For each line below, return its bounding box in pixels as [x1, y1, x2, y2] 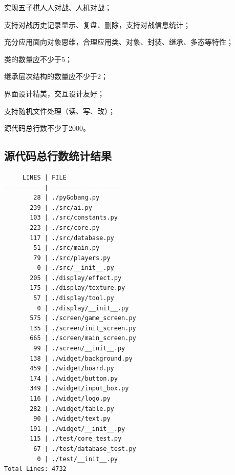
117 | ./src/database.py [30, 234, 114, 242]
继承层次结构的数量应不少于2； [4, 71, 108, 82]
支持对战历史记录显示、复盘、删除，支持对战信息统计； [4, 19, 190, 30]
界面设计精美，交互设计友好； [4, 88, 104, 98]
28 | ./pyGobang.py [33, 194, 100, 202]
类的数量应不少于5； [4, 53, 72, 64]
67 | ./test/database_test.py [33, 445, 136, 452]
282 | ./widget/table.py [30, 405, 114, 412]
